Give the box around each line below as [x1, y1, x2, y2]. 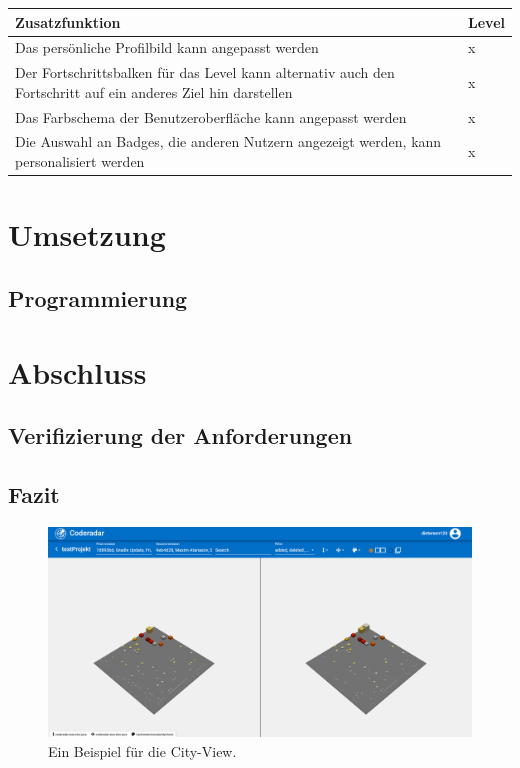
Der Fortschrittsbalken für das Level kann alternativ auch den [15, 62, 395, 83]
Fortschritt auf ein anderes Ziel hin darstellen [15, 81, 293, 102]
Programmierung [8, 282, 188, 313]
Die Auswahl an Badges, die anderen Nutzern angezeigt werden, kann [15, 131, 442, 152]
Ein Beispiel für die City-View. [48, 741, 237, 762]
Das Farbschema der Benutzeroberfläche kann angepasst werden [15, 106, 407, 127]
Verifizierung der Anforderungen [8, 420, 353, 451]
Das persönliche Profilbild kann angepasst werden [15, 37, 319, 58]
